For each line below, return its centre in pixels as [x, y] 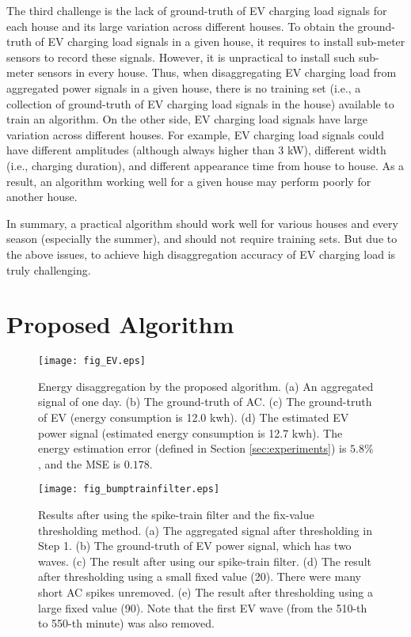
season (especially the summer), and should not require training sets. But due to [202, 239]
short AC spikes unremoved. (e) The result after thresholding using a [205, 592]
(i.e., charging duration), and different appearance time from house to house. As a [205, 165]
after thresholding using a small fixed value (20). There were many [200, 576]
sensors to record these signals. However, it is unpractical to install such [181, 57]
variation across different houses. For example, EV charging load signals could [196, 134]
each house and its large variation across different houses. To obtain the [180, 26]
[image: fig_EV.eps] [92, 361]
